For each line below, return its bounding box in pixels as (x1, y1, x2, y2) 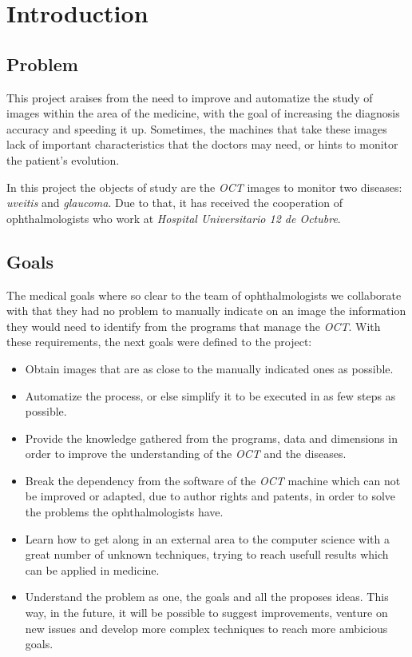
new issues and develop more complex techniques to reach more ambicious (25, 619, 388, 636)
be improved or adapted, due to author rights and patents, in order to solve (25, 488, 396, 504)
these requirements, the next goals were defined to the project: (6, 333, 312, 350)
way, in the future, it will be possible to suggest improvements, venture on (25, 604, 388, 621)
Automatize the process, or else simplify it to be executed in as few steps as (25, 387, 396, 404)
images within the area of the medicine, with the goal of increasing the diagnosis (6, 105, 400, 121)
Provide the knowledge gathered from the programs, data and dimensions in (25, 429, 398, 446)
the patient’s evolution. (6, 151, 120, 168)
